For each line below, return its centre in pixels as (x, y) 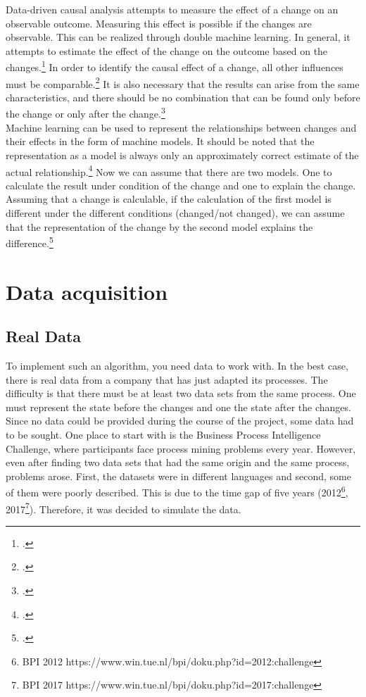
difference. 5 (30, 242)
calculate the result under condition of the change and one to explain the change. (181, 185)
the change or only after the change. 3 (86, 113)
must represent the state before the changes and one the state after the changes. (178, 407)
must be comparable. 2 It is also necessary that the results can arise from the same (183, 82)
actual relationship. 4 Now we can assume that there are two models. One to (169, 170)
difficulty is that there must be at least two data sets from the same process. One (181, 393)
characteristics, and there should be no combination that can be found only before (183, 97)
